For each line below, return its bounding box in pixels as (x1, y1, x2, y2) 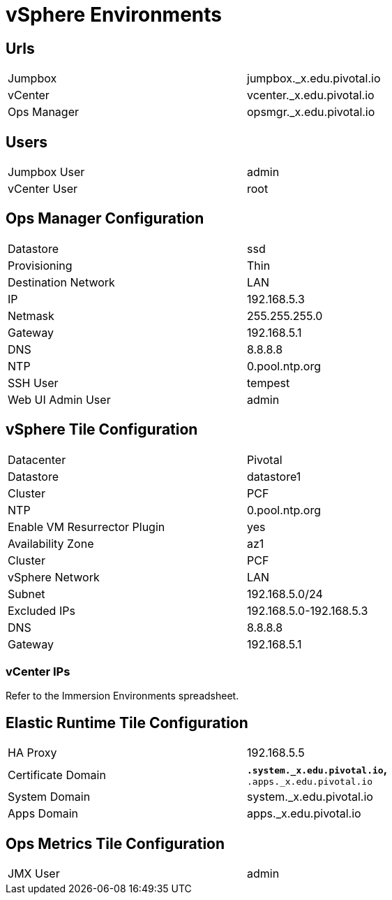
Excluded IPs (8, 603, 75, 618)
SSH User (8, 375, 59, 390)
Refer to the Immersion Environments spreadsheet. (6, 690, 239, 702)
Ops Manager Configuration (6, 210, 204, 228)
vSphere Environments (6, 3, 222, 27)
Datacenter (8, 452, 66, 467)
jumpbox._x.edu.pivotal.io (247, 71, 381, 86)
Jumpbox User (8, 165, 85, 180)
